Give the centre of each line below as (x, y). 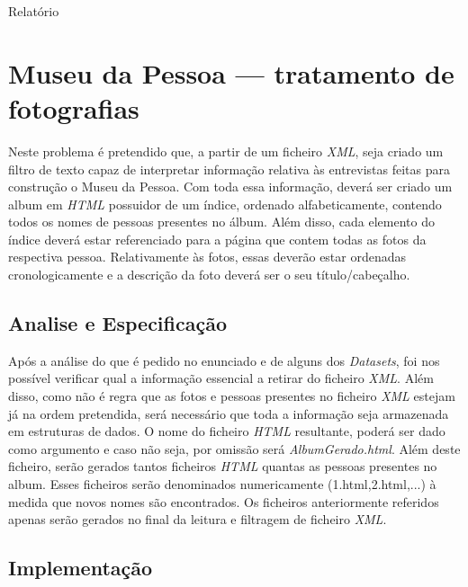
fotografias (74, 107)
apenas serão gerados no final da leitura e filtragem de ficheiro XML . (198, 519)
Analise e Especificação (117, 323)
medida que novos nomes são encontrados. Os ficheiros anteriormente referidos (224, 501)
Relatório (34, 11)
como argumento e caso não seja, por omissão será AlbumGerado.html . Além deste (234, 448)
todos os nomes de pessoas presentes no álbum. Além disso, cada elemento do (221, 222)
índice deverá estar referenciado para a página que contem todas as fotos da (217, 239)
